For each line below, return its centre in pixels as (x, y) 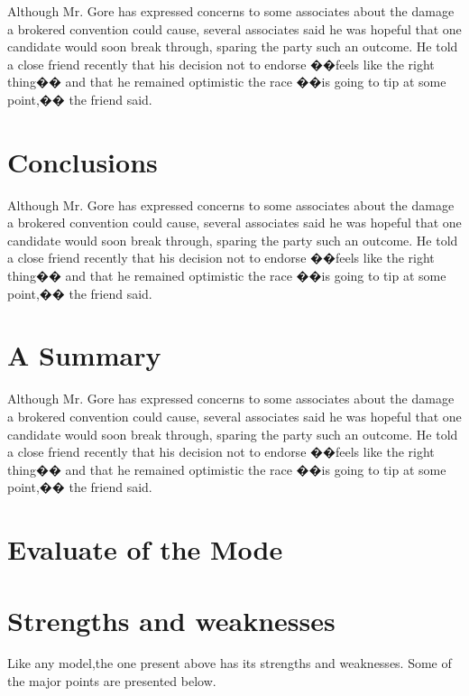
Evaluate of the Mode (145, 549)
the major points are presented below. (112, 681)
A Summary (84, 355)
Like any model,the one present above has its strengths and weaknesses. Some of (230, 663)
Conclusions (83, 161)
